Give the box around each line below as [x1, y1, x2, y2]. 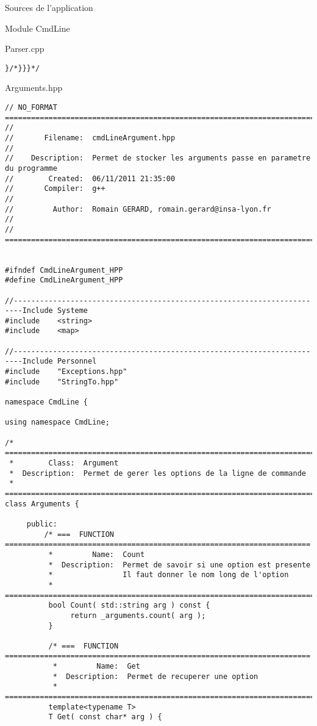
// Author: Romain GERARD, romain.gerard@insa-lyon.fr [5, 204, 271, 214]
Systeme [57, 306, 88, 315]
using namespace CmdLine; [5, 418, 110, 427]
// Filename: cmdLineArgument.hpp [5, 134, 176, 142]
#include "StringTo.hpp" [5, 377, 119, 386]
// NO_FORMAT [5, 103, 57, 112]
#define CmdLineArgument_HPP [5, 276, 123, 285]
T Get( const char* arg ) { [48, 713, 162, 722]
